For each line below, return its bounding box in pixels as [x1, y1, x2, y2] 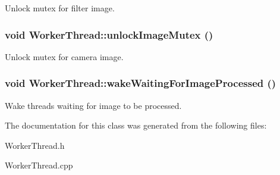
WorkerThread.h [5, 139, 65, 151]
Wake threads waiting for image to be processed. [5, 99, 182, 111]
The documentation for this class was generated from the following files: [5, 119, 267, 132]
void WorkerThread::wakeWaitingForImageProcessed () [5, 76, 276, 90]
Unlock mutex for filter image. [5, 2, 115, 14]
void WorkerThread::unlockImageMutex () [5, 27, 213, 42]
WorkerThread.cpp [5, 159, 73, 171]
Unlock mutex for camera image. [5, 50, 124, 62]
